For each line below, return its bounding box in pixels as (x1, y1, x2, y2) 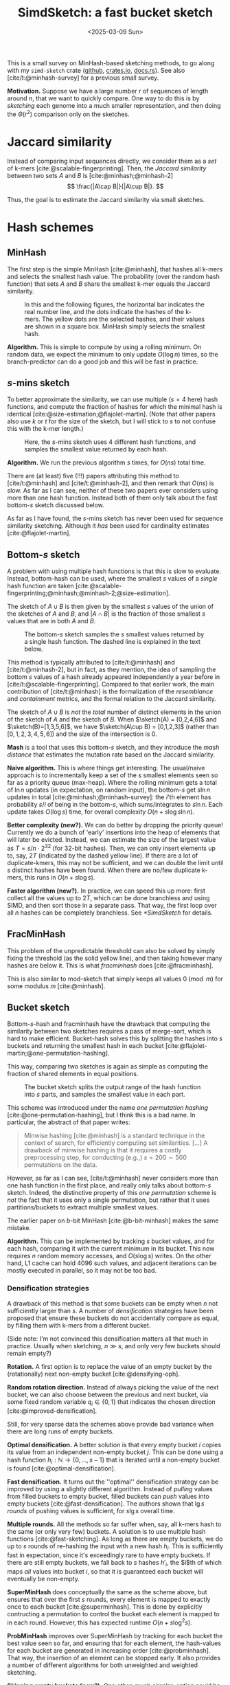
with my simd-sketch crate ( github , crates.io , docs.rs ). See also (7, 66, 185, 74)
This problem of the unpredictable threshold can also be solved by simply (7, 946, 216, 955)
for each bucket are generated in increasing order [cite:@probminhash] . (7, 1646, 211, 1654)
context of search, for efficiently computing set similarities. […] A (23, 1139, 208, 1147)
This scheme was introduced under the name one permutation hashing (7, 1104, 208, 1112)
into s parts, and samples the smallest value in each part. (24, 1091, 185, 1099)
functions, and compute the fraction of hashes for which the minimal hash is (7, 403, 223, 411)
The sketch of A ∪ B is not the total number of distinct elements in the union (7, 708, 222, 716)
